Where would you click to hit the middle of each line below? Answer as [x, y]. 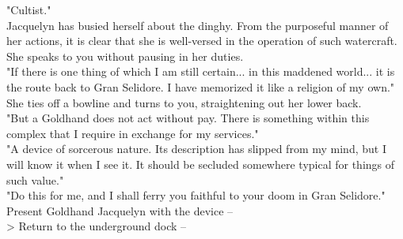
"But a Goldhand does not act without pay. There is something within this [188, 118]
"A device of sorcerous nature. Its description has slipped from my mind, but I [196, 149]
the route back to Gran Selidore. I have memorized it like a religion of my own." [201, 86]
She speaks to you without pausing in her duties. [125, 56]
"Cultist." [29, 9]
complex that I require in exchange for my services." [133, 133]
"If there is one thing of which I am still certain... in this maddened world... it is [201, 71]
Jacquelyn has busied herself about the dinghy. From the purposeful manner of [198, 25]
